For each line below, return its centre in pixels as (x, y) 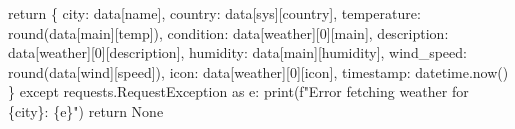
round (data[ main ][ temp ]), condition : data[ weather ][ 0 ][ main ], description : (228, 32)
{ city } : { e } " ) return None (86, 110)
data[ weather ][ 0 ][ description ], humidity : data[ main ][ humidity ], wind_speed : (237, 52)
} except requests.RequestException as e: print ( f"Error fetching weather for (238, 91)
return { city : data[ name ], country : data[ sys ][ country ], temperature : (214, 13)
